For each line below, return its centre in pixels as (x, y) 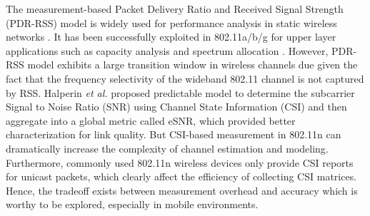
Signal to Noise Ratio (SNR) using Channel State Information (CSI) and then (176, 107)
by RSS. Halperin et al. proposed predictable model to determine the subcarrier (180, 92)
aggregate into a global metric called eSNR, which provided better (151, 120)
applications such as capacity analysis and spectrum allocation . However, (167, 50)
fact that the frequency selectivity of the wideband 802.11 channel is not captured (185, 78)
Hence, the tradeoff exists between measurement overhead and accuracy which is (182, 190)
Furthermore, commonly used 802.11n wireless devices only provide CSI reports (180, 162)
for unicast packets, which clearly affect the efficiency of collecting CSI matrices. (181, 176)
